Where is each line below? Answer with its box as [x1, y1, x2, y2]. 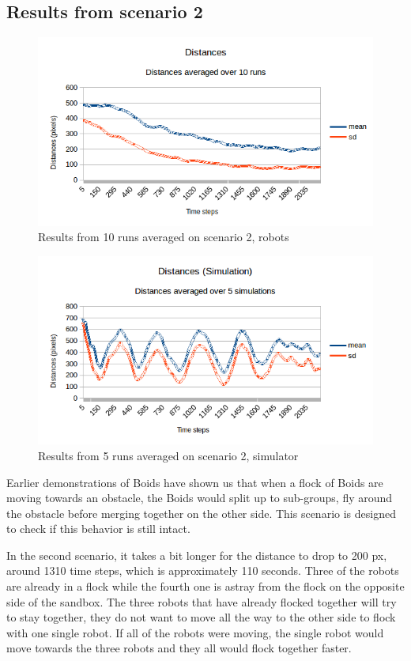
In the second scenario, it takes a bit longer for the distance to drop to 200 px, [6, 546, 387, 563]
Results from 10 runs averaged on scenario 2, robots [38, 229, 289, 245]
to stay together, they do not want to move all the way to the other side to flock [6, 609, 396, 625]
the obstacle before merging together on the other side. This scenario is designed [6, 504, 396, 521]
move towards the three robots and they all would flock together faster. [6, 640, 352, 656]
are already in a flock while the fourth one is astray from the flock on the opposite [6, 578, 405, 595]
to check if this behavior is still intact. [6, 520, 190, 537]
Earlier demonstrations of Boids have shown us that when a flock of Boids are [6, 474, 383, 490]
